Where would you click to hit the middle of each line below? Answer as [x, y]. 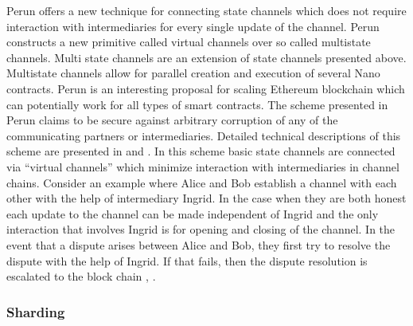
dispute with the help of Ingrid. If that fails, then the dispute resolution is [187, 260]
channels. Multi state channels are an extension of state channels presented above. [206, 57]
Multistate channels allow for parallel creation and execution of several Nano [193, 73]
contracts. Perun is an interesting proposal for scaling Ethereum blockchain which [206, 88]
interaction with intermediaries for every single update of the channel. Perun [193, 26]
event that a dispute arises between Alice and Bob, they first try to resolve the [199, 244]
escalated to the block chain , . [81, 276]
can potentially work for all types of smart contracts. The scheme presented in [197, 104]
